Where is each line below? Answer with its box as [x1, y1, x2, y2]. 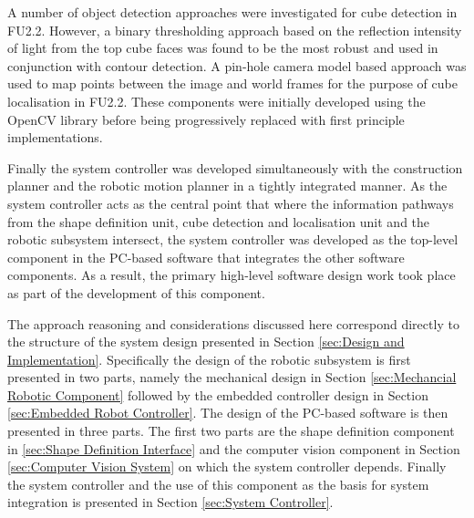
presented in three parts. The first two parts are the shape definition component [7, 421, 455, 440]
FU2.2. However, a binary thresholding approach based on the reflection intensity [7, 20, 462, 39]
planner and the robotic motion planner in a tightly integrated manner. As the [7, 176, 448, 195]
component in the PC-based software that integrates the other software [7, 247, 405, 266]
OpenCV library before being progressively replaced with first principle [7, 109, 405, 129]
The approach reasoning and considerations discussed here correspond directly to [7, 314, 459, 333]
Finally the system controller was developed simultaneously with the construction [7, 158, 463, 177]
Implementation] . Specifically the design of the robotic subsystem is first [7, 349, 411, 368]
